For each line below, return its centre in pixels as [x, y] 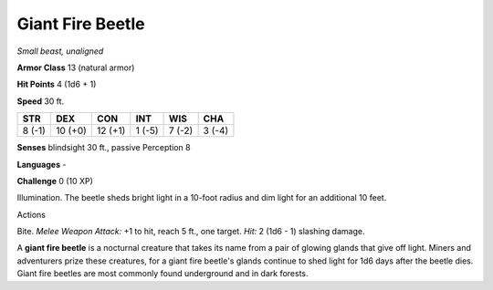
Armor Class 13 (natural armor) [76, 67]
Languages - [42, 164]
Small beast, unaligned [60, 51]
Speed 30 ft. [41, 101]
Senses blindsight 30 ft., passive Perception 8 [104, 148]
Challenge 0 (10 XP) [55, 181]
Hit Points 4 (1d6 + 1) [57, 84]
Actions [31, 214]
